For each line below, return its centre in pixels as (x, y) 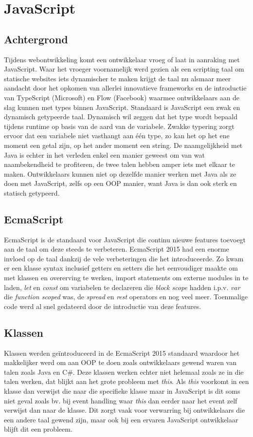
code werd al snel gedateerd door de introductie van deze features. (103, 306)
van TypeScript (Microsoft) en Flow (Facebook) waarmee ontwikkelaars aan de (122, 97)
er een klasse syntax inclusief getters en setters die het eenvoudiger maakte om (121, 268)
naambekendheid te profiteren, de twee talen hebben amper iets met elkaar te (120, 164)
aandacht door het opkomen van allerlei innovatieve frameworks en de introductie (125, 88)
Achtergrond (36, 39)
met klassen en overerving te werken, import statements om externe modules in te (126, 278)
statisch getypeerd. (32, 192)
